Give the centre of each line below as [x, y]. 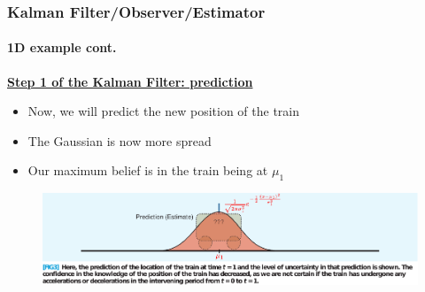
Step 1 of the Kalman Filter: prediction [130, 81]
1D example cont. [62, 47]
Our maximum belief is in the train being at [148, 170]
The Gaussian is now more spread [120, 140]
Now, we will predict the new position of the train [164, 111]
